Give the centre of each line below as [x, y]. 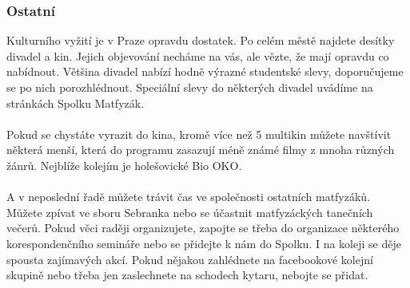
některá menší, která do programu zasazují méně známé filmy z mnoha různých [201, 150]
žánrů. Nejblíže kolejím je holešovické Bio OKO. [124, 165]
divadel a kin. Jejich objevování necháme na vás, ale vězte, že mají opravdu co [198, 55]
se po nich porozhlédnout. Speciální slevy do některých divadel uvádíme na [190, 87]
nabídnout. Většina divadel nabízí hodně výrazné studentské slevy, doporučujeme [205, 71]
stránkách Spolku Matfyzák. [76, 103]
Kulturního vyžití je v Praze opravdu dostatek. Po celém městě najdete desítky [201, 40]
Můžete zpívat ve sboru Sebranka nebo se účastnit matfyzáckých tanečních [190, 212]
